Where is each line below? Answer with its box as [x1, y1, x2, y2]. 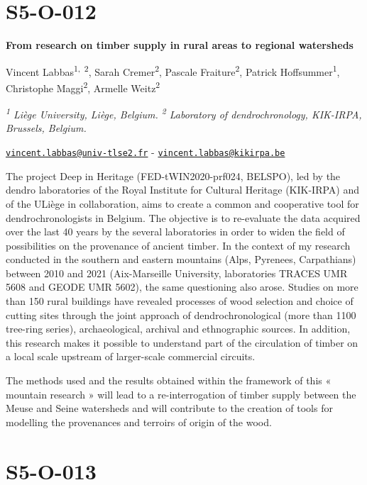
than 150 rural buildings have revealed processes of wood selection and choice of [6, 294, 354, 308]
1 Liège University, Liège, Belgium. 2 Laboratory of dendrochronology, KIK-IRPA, [6, 105, 362, 121]
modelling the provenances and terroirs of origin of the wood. [6, 414, 272, 429]
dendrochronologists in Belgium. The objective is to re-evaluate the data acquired [6, 210, 361, 225]
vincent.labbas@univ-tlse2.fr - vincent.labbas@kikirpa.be [6, 145, 285, 160]
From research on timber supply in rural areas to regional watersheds [6, 38, 354, 52]
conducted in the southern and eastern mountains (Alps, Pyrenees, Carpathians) [6, 252, 356, 267]
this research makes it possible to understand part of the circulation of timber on [6, 335, 358, 350]
